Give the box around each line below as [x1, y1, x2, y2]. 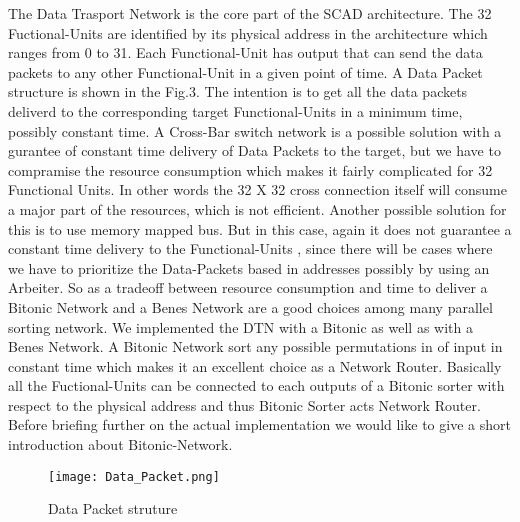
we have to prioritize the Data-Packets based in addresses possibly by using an [8, 257, 490, 278]
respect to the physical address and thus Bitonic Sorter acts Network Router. [8, 394, 481, 415]
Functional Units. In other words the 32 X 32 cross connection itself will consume [8, 179, 507, 200]
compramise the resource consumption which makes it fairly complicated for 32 [8, 159, 493, 180]
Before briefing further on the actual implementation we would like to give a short [8, 414, 511, 435]
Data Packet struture [48, 498, 178, 519]
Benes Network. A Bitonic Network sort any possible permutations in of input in [8, 336, 503, 357]
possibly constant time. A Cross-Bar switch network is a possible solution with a [8, 120, 502, 141]
